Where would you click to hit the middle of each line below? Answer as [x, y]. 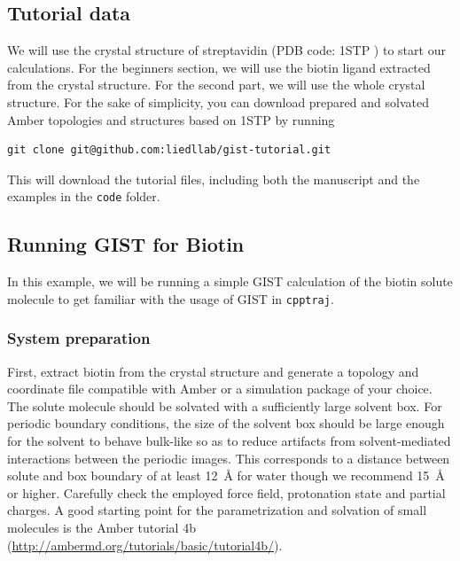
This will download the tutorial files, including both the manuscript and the [214, 179]
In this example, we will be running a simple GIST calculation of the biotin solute [230, 281]
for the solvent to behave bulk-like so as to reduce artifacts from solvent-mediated [229, 441]
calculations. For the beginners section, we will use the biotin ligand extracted [219, 67]
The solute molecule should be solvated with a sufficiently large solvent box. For [225, 405]
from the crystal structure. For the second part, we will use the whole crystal [216, 85]
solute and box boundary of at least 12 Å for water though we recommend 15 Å [226, 475]
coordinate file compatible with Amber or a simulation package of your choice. [220, 389]
